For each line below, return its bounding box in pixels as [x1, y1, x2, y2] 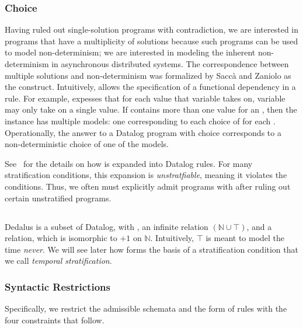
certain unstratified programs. [5, 191, 112, 204]
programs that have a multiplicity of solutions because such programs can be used [5, 34, 298, 47]
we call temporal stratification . [5, 254, 112, 267]
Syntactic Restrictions [5, 279, 110, 294]
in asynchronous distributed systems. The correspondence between [51, 58, 289, 69]
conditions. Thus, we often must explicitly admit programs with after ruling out [5, 180, 291, 192]
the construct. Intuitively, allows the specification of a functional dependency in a [5, 81, 296, 93]
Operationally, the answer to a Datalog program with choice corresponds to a [5, 126, 281, 138]
